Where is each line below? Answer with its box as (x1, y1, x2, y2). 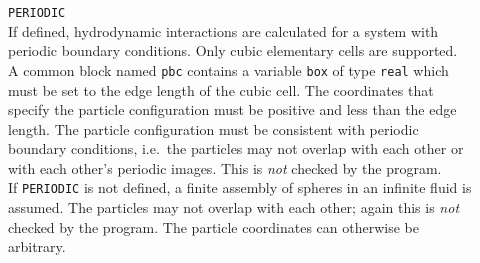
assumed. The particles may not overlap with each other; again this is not (8, 197, 460, 218)
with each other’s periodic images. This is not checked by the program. (8, 157, 442, 178)
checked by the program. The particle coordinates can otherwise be (8, 216, 419, 237)
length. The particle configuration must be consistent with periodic (8, 118, 419, 139)
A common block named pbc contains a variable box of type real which (8, 59, 449, 80)
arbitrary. (8, 236, 66, 257)
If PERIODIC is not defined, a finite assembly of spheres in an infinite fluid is (8, 177, 472, 198)
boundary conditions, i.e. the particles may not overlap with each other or (8, 138, 464, 159)
